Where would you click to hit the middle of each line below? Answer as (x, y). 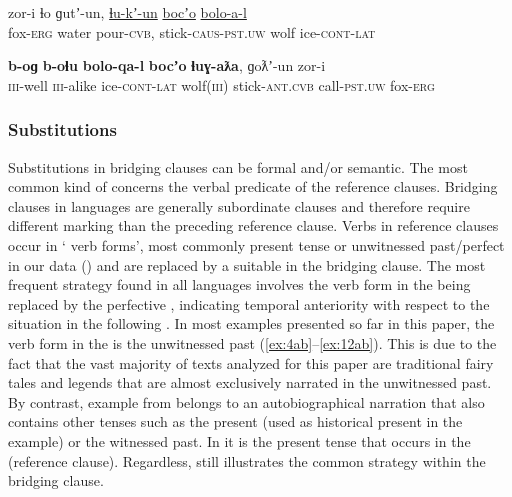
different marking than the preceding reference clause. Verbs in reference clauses (253, 225)
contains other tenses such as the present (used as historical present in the (235, 421)
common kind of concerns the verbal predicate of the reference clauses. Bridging (253, 186)
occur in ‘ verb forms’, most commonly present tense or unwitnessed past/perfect (256, 244)
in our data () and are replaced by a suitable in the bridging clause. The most (247, 264)
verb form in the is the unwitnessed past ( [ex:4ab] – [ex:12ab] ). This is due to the (252, 342)
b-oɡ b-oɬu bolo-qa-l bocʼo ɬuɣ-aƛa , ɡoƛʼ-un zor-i (167, 65)
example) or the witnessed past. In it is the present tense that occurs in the (239, 440)
